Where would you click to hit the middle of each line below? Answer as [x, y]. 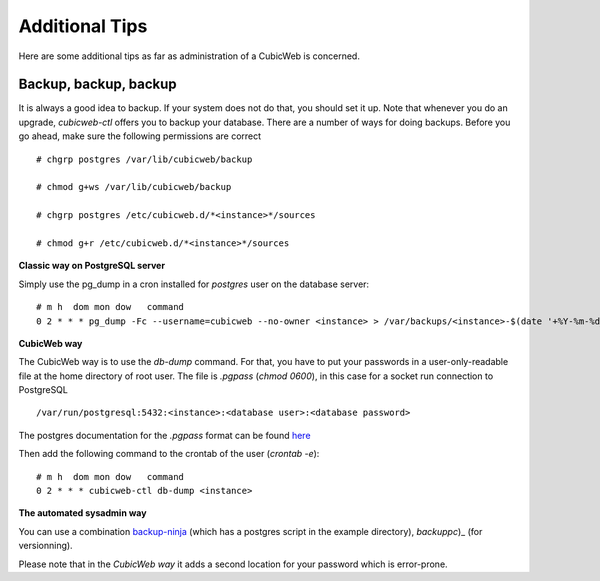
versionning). [46, 546]
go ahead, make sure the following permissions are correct [140, 136]
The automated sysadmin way [82, 513]
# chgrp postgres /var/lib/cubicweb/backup [144, 159]
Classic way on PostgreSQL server [91, 266]
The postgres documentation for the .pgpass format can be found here [164, 435]
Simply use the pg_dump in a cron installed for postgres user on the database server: [194, 284]
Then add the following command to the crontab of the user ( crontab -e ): [169, 454]
